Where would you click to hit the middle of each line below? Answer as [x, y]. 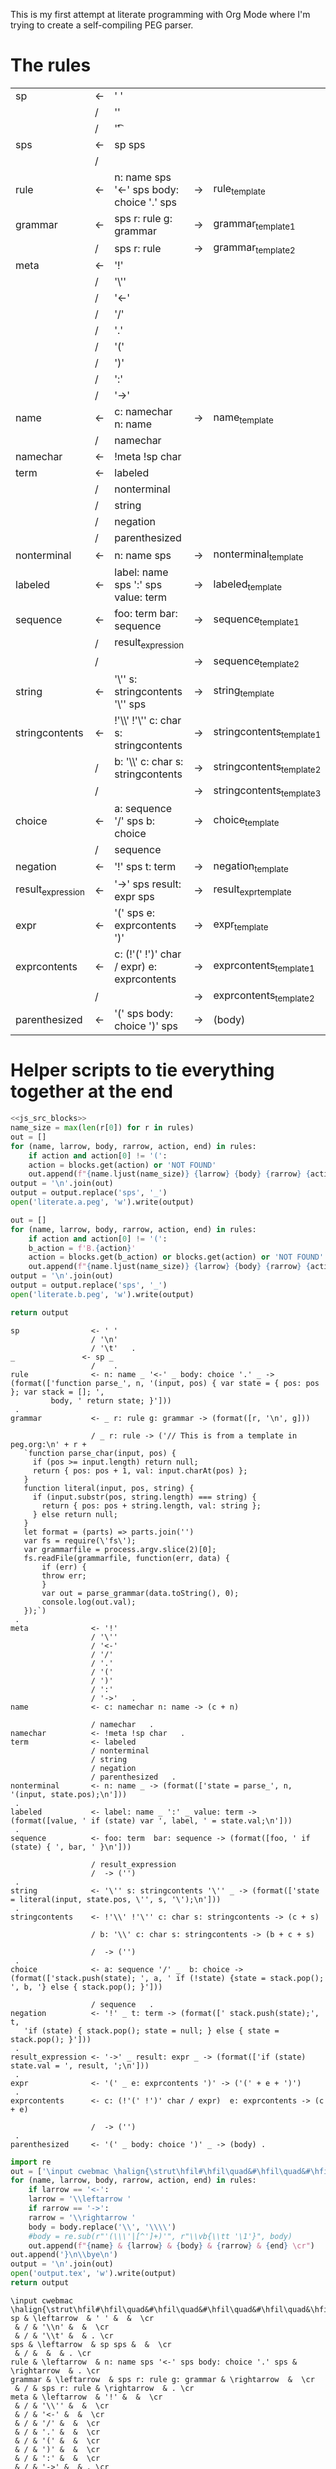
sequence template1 [256, 620]
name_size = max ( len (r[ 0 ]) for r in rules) [102, 1128]
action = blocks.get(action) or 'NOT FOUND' [122, 1165]
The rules [51, 65]
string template [244, 691]
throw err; [64, 1575]
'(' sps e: [134, 913]
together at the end [91, 1091]
